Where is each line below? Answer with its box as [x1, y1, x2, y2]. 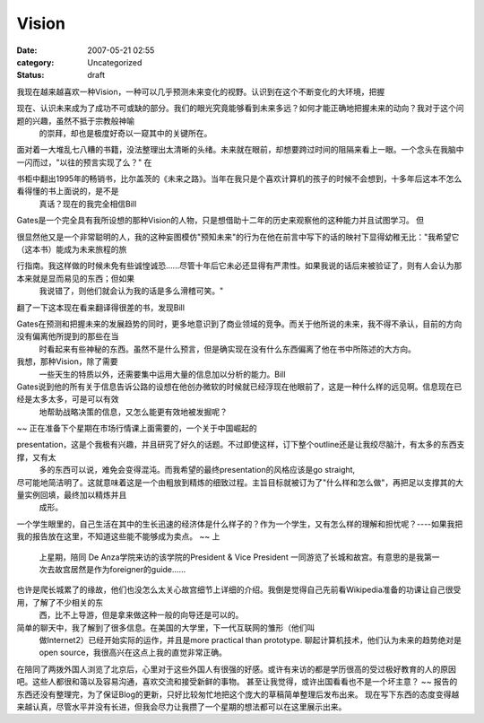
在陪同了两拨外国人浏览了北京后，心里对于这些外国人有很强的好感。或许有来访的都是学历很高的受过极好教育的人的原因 [16, 664, 456, 675]
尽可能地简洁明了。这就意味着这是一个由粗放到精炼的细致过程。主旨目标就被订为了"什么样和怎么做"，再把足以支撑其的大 [16, 476, 464, 488]
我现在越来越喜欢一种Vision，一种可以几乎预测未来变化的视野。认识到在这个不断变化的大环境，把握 [16, 86, 385, 97]
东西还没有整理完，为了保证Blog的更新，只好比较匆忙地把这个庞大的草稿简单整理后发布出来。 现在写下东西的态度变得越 [16, 689, 460, 700]
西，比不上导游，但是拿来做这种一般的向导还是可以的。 [39, 610, 244, 621]
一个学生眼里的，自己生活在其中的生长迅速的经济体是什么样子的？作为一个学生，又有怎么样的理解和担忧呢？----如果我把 [16, 518, 463, 529]
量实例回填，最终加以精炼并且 [16, 490, 127, 501]
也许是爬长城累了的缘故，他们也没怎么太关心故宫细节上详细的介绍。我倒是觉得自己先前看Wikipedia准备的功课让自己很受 [16, 584, 462, 596]
